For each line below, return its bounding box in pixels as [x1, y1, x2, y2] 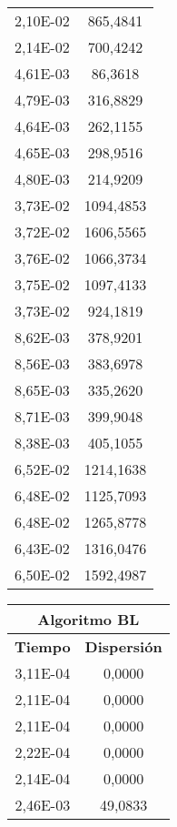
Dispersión [84, 636, 162, 657]
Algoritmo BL [37, 609, 140, 630]
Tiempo [15, 636, 71, 657]
